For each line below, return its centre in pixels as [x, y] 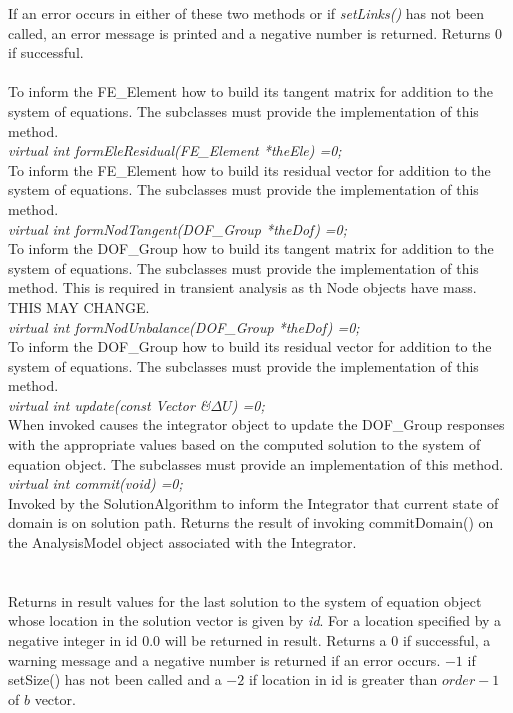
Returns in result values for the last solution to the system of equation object [245, 600]
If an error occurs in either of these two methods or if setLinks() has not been [246, 13]
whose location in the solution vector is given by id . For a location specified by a [255, 620]
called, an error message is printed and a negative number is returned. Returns [249, 32]
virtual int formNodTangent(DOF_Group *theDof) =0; [178, 228]
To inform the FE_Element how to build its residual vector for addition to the [249, 169]
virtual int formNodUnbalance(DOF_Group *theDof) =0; [184, 326]
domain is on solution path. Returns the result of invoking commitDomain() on [251, 522]
